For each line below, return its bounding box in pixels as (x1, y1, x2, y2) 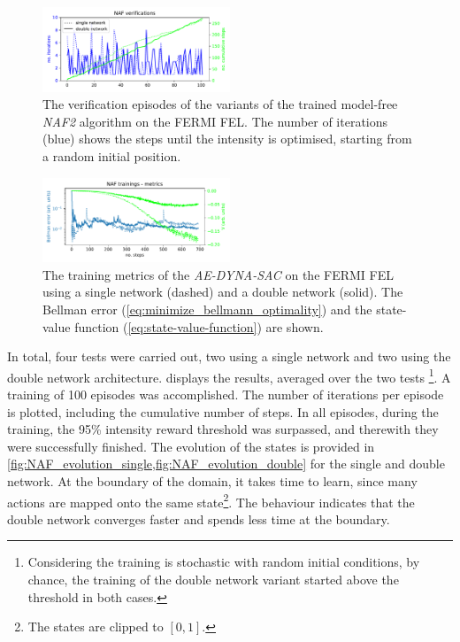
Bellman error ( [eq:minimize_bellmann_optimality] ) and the (42, 299, 372, 318)
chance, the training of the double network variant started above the (27, 570, 399, 588)
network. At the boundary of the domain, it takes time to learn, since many (7, 471, 418, 490)
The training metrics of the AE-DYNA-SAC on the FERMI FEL (42, 265, 394, 283)
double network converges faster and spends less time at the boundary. (7, 509, 390, 528)
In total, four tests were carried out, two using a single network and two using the (7, 347, 451, 366)
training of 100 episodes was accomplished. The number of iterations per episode (7, 385, 444, 403)
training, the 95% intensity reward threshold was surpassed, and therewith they (7, 420, 439, 438)
